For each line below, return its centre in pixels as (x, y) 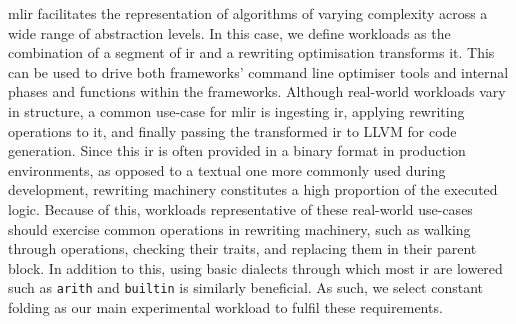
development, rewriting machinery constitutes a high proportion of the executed (253, 189)
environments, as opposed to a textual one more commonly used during (227, 169)
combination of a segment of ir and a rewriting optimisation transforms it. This (251, 52)
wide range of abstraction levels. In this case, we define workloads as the (229, 32)
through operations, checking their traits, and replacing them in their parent (242, 248)
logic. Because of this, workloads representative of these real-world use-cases (240, 208)
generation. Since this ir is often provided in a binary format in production (237, 150)
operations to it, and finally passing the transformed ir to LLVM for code (232, 130)
